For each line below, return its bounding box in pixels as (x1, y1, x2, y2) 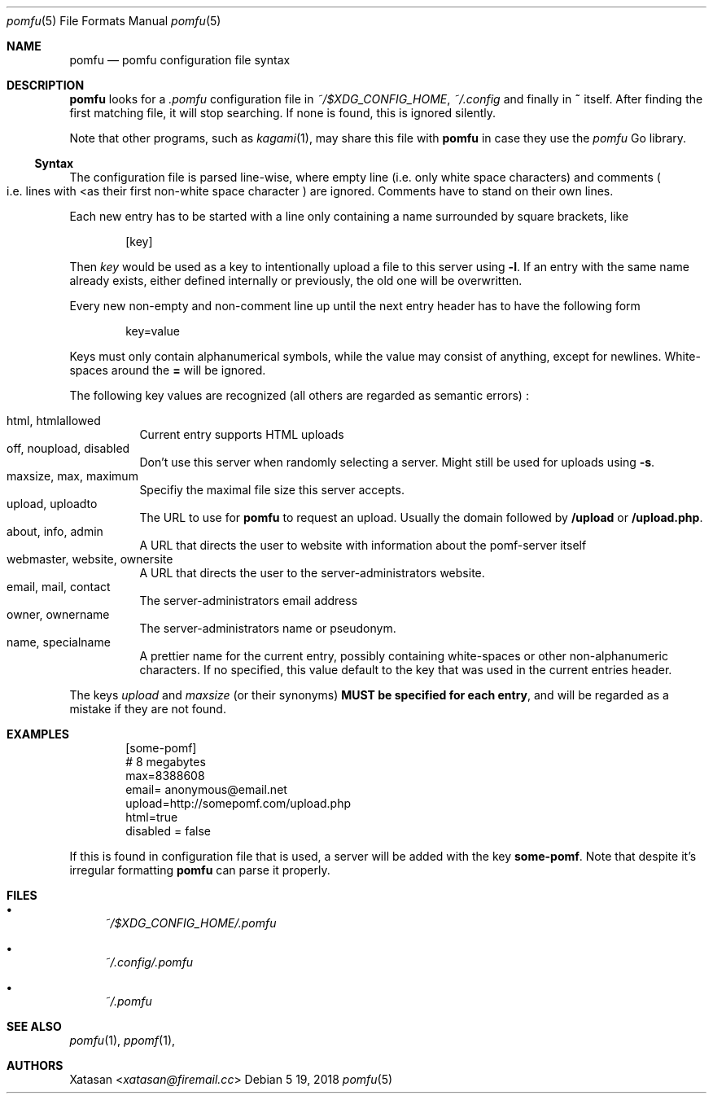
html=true (125, 810, 178, 824)
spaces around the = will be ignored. (69, 363, 266, 377)
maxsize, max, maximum (7, 469, 138, 483)
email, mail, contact (7, 580, 111, 594)
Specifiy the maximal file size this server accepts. (139, 483, 405, 497)
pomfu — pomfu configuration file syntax (69, 53, 291, 67)
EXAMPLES (7, 727, 69, 741)
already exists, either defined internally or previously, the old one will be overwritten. (69, 274, 523, 287)
